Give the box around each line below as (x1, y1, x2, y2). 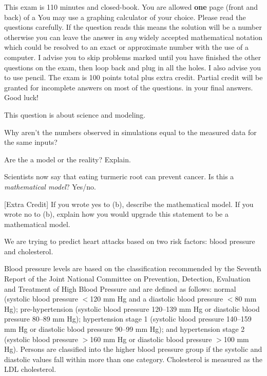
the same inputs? (4, 137, 58, 147)
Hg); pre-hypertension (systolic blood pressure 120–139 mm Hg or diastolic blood (4, 303, 260, 314)
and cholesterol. (4, 246, 53, 256)
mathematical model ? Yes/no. (4, 181, 96, 192)
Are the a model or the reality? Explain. (4, 154, 131, 164)
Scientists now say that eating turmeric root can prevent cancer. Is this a (4, 171, 234, 182)
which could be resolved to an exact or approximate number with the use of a (4, 42, 249, 52)
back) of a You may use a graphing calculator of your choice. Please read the (4, 11, 246, 22)
